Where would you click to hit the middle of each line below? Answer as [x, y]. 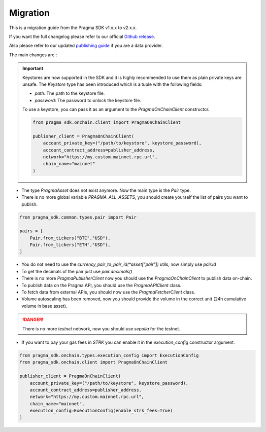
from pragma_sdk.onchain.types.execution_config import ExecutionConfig [109, 355]
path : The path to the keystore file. [70, 93]
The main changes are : [33, 55]
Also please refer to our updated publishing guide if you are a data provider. [86, 46]
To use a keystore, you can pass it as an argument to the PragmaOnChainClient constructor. [116, 109]
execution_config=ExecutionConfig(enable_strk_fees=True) [101, 411]
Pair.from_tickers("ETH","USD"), [70, 245]
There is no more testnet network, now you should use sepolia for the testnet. [101, 328]
